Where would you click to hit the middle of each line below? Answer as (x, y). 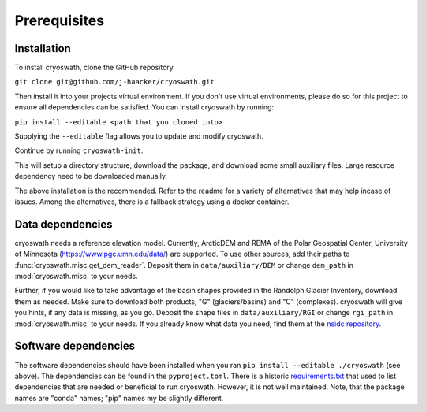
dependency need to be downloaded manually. (91, 176)
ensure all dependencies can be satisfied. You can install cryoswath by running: (144, 107)
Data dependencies (64, 224)
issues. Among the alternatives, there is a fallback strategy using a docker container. (152, 202)
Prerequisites (60, 20)
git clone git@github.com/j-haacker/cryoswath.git (114, 82)
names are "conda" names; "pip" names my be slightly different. (119, 398)
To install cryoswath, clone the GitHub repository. (95, 68)
